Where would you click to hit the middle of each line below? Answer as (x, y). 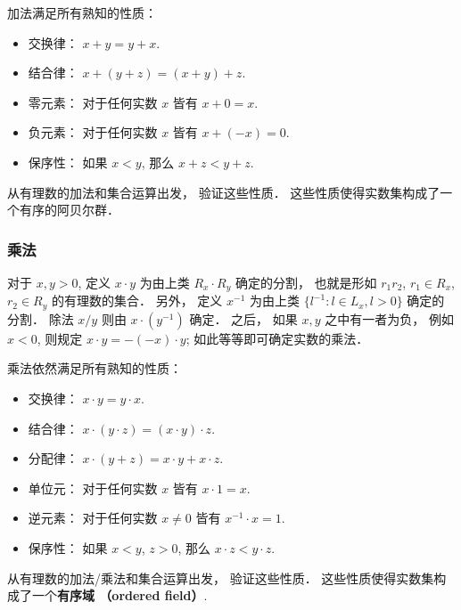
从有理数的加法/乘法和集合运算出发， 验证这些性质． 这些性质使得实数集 (221, 577)
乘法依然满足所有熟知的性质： (95, 368)
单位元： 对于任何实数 (93, 488)
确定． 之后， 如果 (243, 318)
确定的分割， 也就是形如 (306, 282)
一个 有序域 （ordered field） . (119, 595)
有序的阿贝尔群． (69, 210)
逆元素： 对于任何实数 (93, 518)
